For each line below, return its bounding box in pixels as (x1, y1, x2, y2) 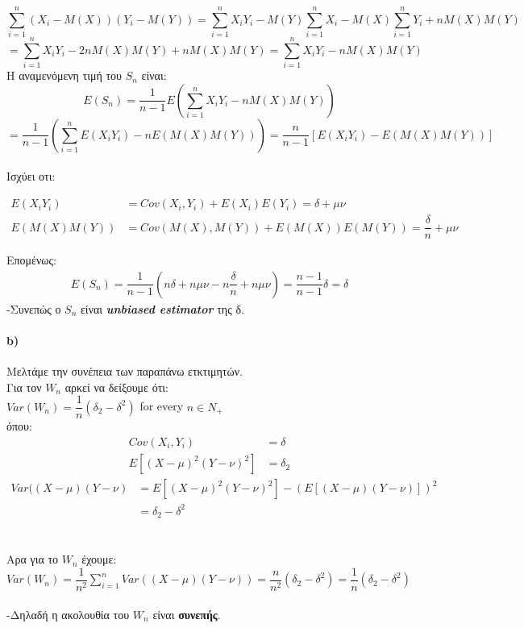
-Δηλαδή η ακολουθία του (6, 605, 130, 622)
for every (139, 397, 184, 414)
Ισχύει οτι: (6, 168, 56, 185)
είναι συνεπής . (152, 605, 221, 622)
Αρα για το (6, 551, 59, 568)
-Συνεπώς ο (6, 300, 61, 317)
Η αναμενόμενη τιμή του (6, 67, 123, 84)
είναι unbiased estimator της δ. (80, 300, 244, 317)
